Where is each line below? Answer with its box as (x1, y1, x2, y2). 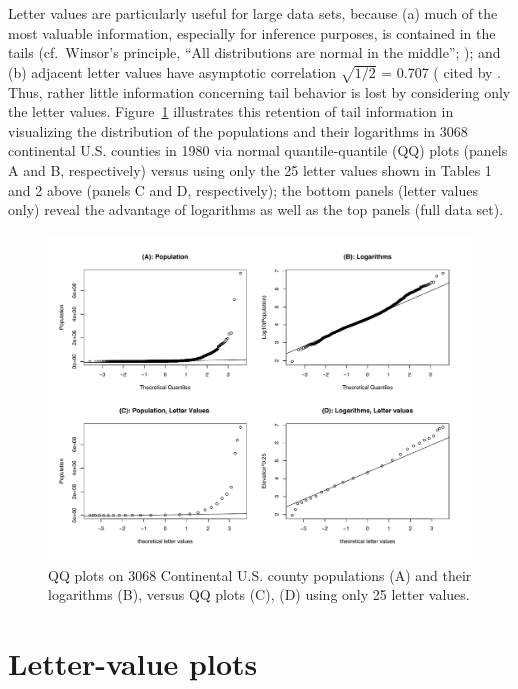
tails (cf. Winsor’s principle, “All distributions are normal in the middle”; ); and (8, 42, 501, 63)
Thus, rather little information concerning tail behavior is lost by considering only (8, 81, 511, 102)
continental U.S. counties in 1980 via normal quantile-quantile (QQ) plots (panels (8, 140, 508, 161)
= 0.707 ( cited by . (381, 61, 501, 82)
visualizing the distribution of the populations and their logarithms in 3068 (8, 120, 468, 141)
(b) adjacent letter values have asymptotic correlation (8, 61, 337, 82)
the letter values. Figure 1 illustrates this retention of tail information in (8, 101, 454, 122)
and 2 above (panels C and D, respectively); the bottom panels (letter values (8, 179, 478, 200)
